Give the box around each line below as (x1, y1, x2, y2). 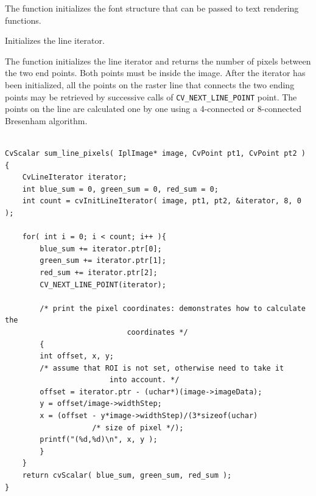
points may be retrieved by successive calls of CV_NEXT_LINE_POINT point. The (5, 90, 297, 103)
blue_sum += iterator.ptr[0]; (40, 244, 162, 253)
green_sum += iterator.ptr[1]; (40, 256, 166, 265)
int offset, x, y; (40, 352, 114, 361)
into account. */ (109, 375, 180, 385)
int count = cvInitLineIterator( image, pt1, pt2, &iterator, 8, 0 (22, 197, 301, 206)
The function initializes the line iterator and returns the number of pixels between (5, 54, 311, 67)
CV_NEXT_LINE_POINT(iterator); (40, 280, 166, 289)
